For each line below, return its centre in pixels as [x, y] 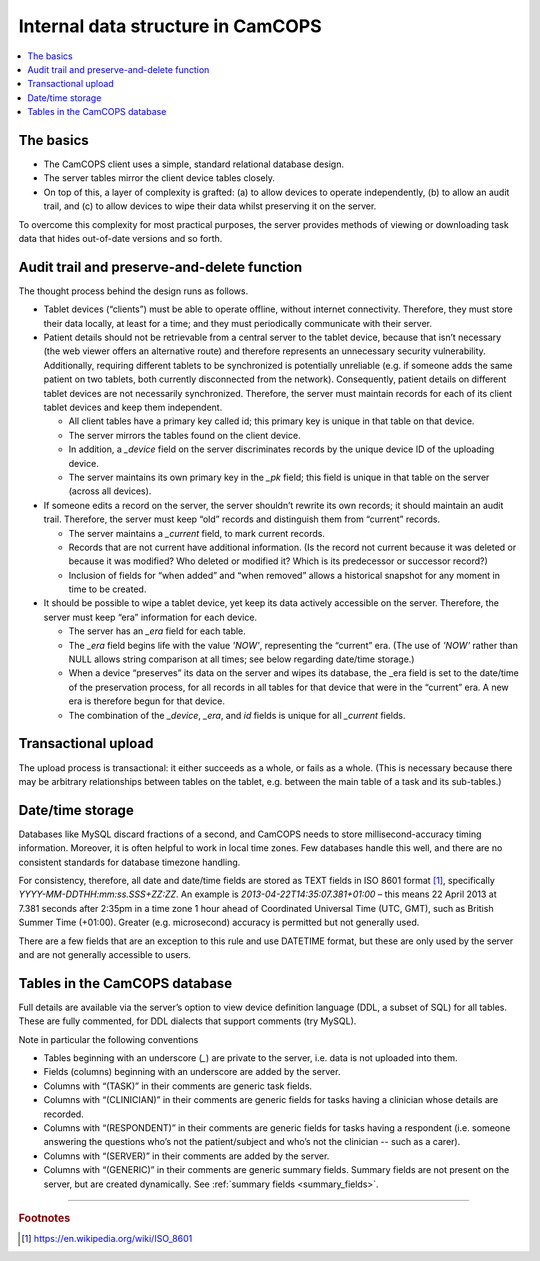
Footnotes [44, 1218]
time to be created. [107, 589]
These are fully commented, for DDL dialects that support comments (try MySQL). [187, 1021]
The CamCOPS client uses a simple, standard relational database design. [194, 164]
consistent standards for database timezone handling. [129, 862]
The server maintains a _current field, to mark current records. [196, 533]
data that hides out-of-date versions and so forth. [120, 238]
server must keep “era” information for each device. [150, 617]
